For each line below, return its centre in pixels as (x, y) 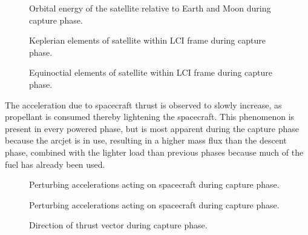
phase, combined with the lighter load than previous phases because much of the (154, 152)
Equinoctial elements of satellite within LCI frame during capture (151, 72)
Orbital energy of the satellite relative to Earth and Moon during (150, 8)
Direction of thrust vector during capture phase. (118, 225)
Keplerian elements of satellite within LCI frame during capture (147, 40)
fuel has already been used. (55, 164)
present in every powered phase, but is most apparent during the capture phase (152, 128)
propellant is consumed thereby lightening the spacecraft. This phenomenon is (150, 117)
